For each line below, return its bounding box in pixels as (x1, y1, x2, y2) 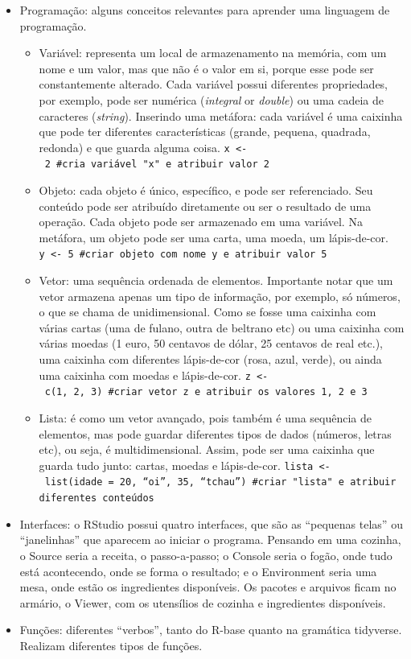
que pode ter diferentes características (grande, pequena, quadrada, (39, 123, 371, 140)
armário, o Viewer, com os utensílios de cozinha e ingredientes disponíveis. (19, 594, 386, 611)
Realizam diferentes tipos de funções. (19, 636, 203, 653)
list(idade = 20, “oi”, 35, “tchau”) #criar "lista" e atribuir (44, 476, 397, 488)
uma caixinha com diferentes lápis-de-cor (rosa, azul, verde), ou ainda (39, 351, 382, 368)
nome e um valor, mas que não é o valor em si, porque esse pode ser (39, 60, 374, 76)
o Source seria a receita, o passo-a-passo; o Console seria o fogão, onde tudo (19, 546, 393, 563)
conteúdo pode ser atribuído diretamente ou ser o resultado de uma (39, 197, 372, 214)
